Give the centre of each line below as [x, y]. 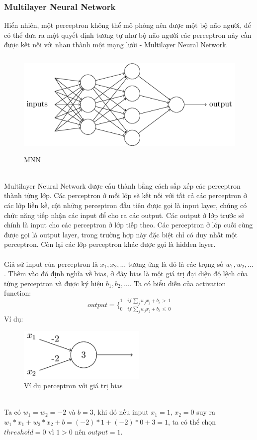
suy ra [206, 412]
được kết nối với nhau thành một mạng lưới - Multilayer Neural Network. [116, 45]
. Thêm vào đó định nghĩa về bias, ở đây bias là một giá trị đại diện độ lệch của [126, 274]
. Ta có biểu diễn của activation [178, 283]
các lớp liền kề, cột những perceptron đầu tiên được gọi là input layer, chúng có [126, 205]
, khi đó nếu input [121, 412]
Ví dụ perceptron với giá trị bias [73, 385]
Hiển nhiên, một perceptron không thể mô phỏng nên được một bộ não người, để [128, 25]
